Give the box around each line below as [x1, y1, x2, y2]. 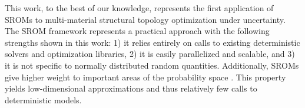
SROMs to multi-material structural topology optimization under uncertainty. [5, 13, 286, 25]
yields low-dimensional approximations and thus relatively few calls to [5, 82, 257, 95]
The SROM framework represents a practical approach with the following [5, 25, 270, 37]
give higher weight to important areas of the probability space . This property [5, 70, 286, 83]
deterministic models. [5, 93, 82, 106]
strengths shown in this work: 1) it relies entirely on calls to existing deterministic [5, 36, 300, 48]
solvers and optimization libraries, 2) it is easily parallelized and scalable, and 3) [5, 48, 295, 60]
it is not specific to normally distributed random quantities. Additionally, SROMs [5, 59, 299, 71]
